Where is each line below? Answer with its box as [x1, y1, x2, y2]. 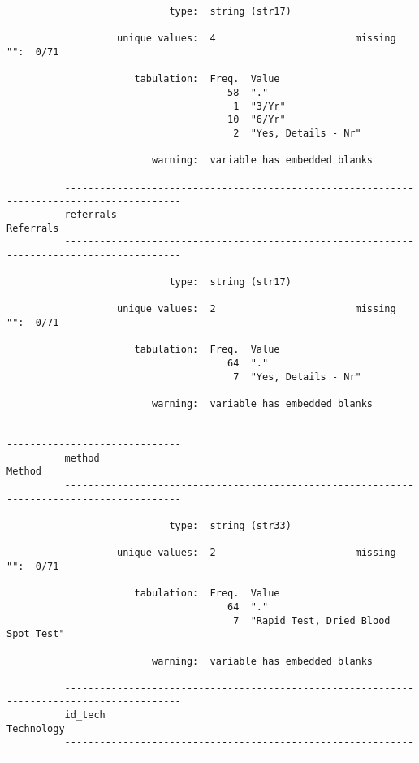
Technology [6, 722, 65, 735]
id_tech [64, 709, 106, 722]
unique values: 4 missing [117, 33, 396, 45]
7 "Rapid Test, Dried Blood [233, 614, 391, 626]
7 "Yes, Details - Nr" [233, 371, 361, 383]
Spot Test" [6, 628, 65, 640]
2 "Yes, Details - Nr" [233, 127, 361, 139]
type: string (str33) [169, 519, 292, 531]
